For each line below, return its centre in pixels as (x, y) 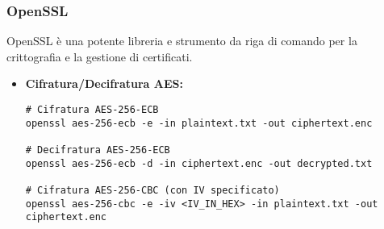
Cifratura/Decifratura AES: (104, 83)
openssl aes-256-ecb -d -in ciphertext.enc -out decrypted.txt (199, 163)
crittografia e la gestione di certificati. (100, 56)
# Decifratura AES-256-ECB (98, 150)
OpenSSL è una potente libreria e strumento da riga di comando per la (182, 41)
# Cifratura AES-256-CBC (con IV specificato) (152, 190)
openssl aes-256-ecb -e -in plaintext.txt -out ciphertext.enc (199, 123)
